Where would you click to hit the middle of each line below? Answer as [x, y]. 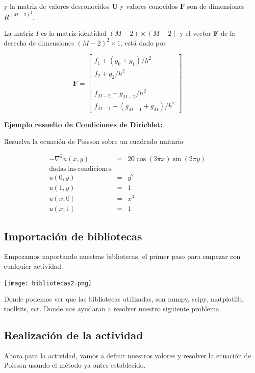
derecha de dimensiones [39, 42]
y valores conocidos [149, 6]
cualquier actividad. [34, 266]
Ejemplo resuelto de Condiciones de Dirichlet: [83, 125]
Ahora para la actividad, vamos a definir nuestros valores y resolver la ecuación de [127, 355]
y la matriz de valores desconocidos [57, 6]
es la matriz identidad [74, 33]
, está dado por [143, 42]
